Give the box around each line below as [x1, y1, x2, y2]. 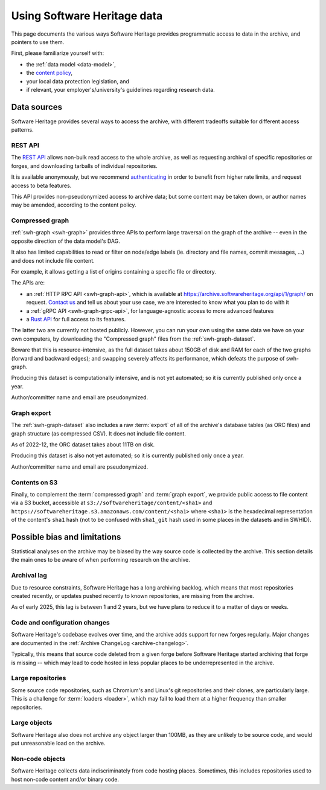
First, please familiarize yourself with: [11, 50, 104, 57]
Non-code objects [11, 754, 66, 763]
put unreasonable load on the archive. [11, 740, 106, 747]
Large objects [11, 719, 53, 727]
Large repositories [11, 674, 66, 682]
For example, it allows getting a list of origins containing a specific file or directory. [11, 268, 217, 275]
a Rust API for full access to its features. [26, 315, 126, 323]
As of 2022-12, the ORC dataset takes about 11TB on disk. [11, 441, 155, 448]
